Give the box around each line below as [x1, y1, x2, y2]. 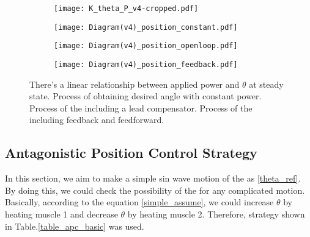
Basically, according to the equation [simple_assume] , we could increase [5, 196, 274, 208]
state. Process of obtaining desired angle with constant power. [29, 90, 262, 102]
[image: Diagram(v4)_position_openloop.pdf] [54, 41, 238, 51]
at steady [249, 77, 284, 90]
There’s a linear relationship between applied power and [29, 77, 240, 90]
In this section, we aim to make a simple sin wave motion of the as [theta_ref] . [5, 172, 301, 185]
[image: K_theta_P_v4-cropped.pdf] [54, 4, 199, 13]
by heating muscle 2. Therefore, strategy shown [127, 207, 305, 220]
